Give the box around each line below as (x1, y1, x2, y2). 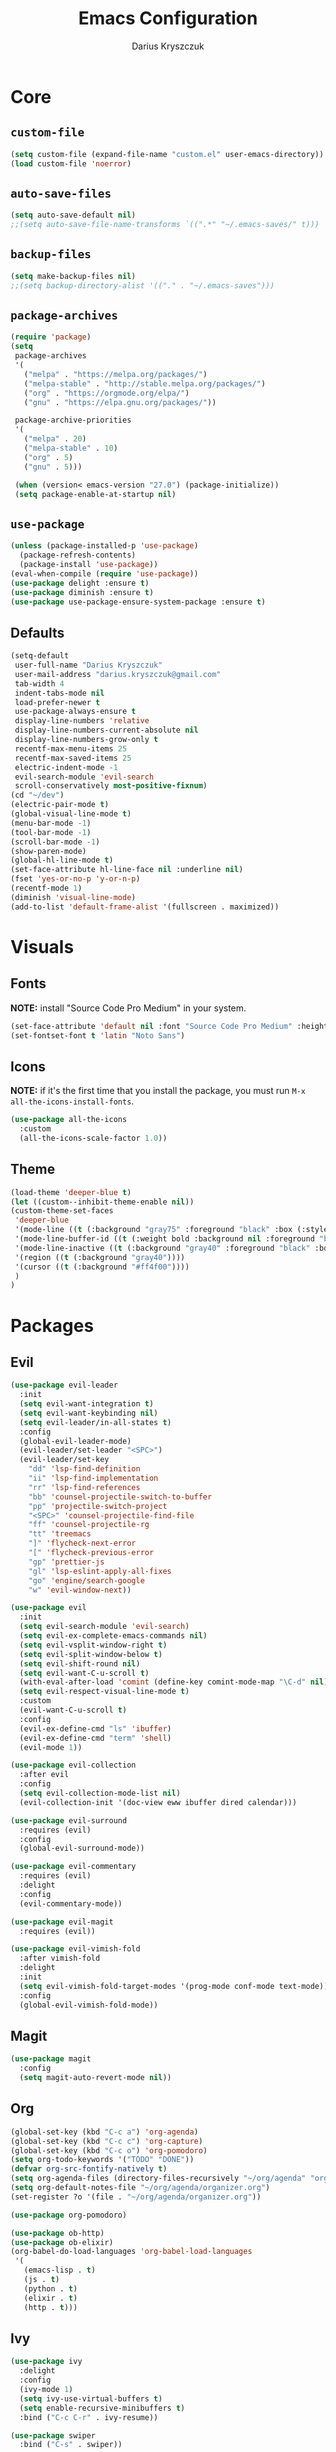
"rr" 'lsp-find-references (28, 1482, 141, 1492)
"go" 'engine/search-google (28, 1575, 145, 1586)
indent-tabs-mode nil (14, 688, 105, 698)
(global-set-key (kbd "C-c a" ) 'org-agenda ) (10, 2127, 199, 2137)
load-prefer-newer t (14, 697, 101, 707)
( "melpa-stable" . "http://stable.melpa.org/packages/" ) (23, 378, 267, 389)
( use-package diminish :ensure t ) (10, 587, 155, 597)
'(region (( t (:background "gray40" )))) (14, 1252, 186, 1262)
